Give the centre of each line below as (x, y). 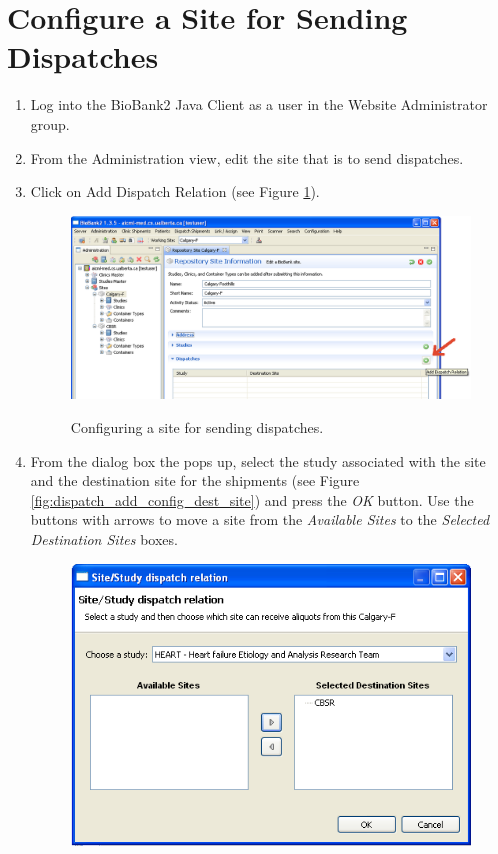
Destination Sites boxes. (104, 538)
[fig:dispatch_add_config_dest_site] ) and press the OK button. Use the (252, 499)
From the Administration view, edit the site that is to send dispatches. (247, 157)
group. (50, 123)
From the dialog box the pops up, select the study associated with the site (258, 460)
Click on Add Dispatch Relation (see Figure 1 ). (175, 191)
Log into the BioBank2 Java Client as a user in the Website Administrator (259, 104)
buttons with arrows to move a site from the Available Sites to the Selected (260, 519)
